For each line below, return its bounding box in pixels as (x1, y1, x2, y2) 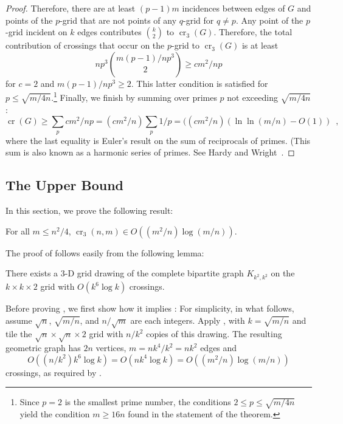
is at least (241, 39, 279, 52)
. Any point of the (235, 13, 303, 26)
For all (5, 224, 30, 237)
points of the (5, 13, 53, 26)
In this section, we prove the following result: (5, 204, 173, 217)
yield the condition (19, 408, 90, 420)
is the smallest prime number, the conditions (64, 395, 231, 408)
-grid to (171, 39, 199, 52)
